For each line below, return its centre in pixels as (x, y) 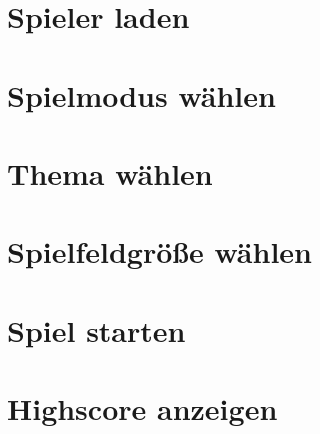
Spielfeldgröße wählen (159, 251)
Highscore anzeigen (142, 408)
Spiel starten (96, 329)
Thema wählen (110, 172)
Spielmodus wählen (141, 94)
